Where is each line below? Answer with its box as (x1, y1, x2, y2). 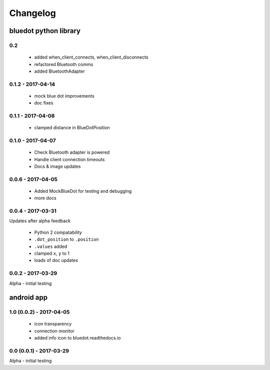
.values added (34, 243, 67, 249)
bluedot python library (9, 27, 81, 35)
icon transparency (34, 321, 72, 327)
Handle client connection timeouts (34, 156, 105, 162)
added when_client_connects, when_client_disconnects (34, 54, 148, 60)
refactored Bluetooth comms (34, 61, 93, 67)
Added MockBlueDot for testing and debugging (34, 188, 132, 194)
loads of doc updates (34, 257, 78, 263)
